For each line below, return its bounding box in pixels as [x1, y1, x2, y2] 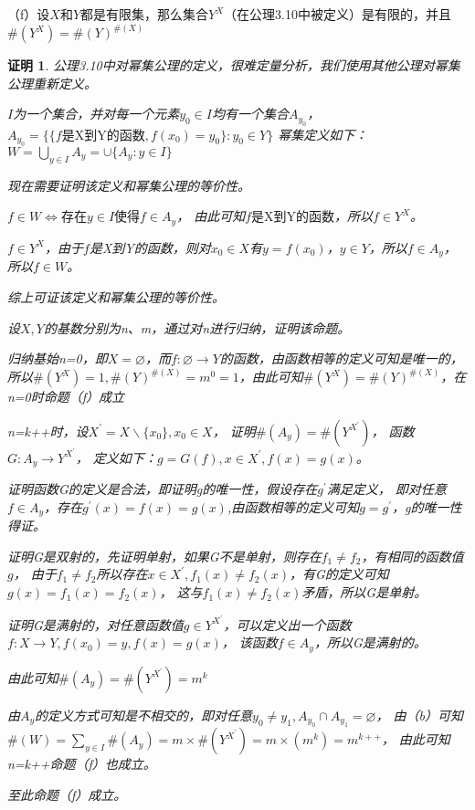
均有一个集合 [212, 104, 289, 123]
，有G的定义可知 [290, 564, 389, 584]
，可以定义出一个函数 [223, 615, 352, 634]
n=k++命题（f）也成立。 [7, 754, 156, 773]
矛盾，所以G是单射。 [301, 583, 427, 602]
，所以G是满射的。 [313, 633, 427, 652]
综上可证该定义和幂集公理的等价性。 [7, 287, 225, 306]
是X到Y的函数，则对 [89, 237, 211, 257]
